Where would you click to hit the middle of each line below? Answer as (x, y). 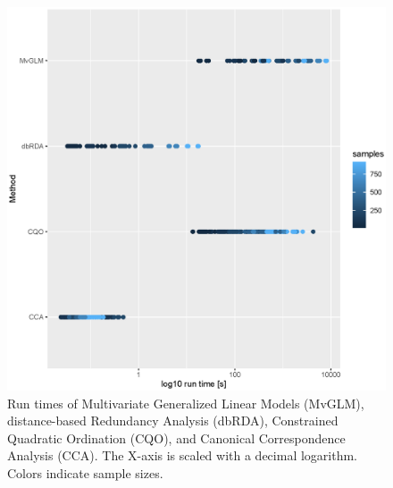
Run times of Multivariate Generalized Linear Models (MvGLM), (186, 403)
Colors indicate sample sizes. (85, 472)
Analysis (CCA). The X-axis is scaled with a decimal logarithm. (182, 455)
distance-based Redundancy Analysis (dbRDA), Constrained (173, 421)
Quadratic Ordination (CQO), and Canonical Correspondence (176, 438)
